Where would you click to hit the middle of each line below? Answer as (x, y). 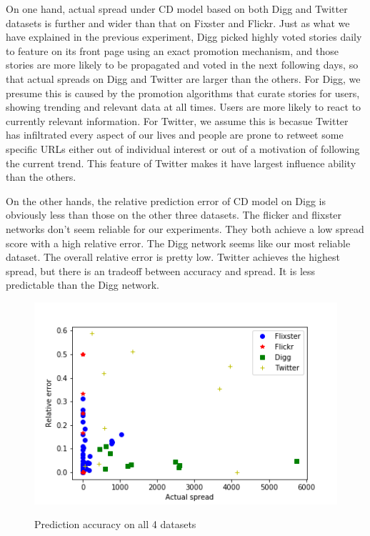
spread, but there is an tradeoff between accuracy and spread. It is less (161, 271)
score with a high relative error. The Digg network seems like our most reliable (178, 243)
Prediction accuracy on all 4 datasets (115, 524)
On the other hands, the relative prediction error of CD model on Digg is (166, 200)
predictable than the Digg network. (82, 285)
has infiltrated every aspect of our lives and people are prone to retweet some (175, 135)
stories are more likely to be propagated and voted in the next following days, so (182, 65)
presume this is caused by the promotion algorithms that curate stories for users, (183, 93)
